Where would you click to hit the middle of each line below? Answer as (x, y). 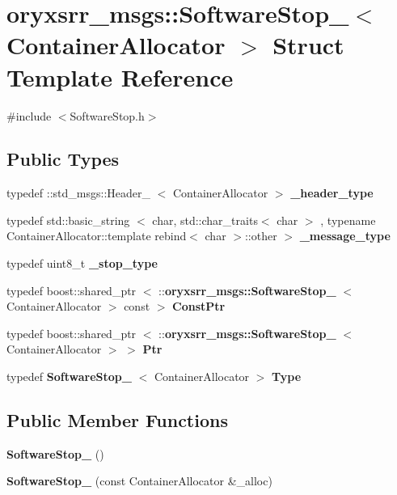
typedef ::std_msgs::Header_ (78, 193)
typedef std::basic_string (68, 220)
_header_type (332, 193)
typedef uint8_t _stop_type (82, 263)
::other (261, 236)
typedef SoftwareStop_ (69, 377)
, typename (348, 220)
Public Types (63, 159)
